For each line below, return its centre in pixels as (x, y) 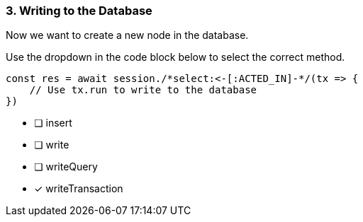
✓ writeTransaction (79, 189)
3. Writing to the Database (79, 11)
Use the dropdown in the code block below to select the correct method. (175, 57)
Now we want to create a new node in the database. (127, 35)
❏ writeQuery (66, 167)
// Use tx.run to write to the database (143, 90)
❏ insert (53, 123)
